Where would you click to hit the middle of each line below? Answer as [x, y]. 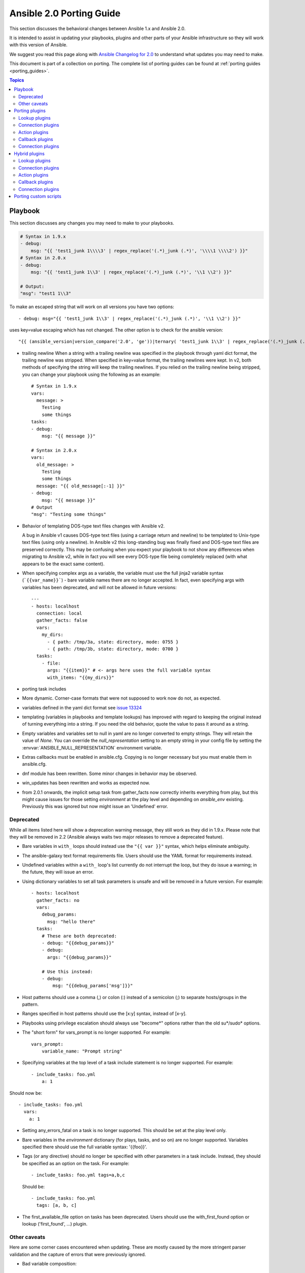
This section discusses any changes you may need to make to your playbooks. [92, 223]
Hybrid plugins [29, 153]
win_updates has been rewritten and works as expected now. [86, 783]
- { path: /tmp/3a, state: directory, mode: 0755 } [113, 642]
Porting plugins [30, 111]
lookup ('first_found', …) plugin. [55, 1224]
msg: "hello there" [71, 921]
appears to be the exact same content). [63, 564]
